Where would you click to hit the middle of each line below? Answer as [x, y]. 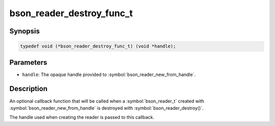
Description [29, 89]
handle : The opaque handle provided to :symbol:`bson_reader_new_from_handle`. [109, 74]
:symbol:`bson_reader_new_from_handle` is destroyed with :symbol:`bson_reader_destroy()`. [106, 108]
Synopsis [25, 31]
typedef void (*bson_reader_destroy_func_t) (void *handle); [98, 46]
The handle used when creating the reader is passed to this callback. [82, 117]
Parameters [28, 62]
